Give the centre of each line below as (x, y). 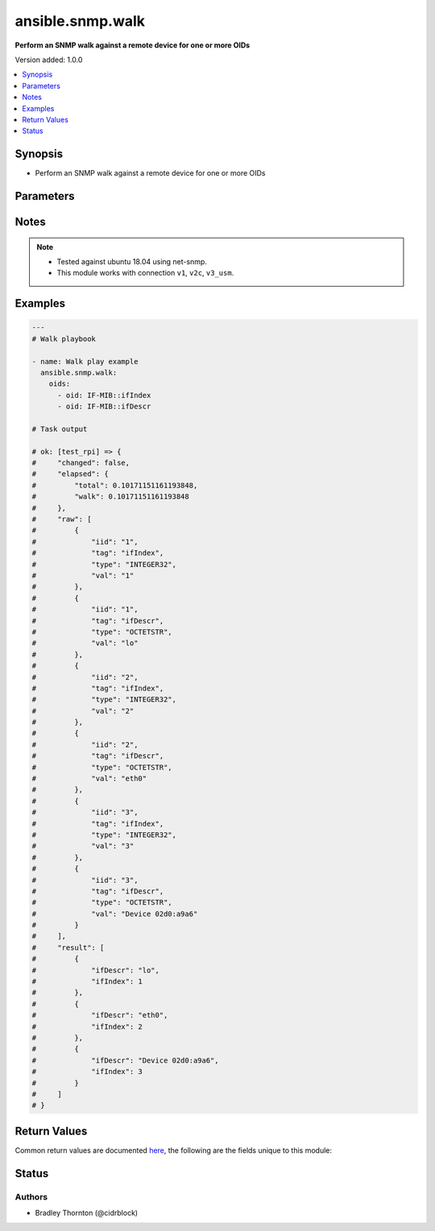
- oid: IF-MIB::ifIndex (104, 395)
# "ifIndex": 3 (87, 1072)
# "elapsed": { (70, 474)
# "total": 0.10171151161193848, (115, 485)
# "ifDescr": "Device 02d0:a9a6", (125, 1060)
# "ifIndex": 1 (87, 982)
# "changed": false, (81, 463)
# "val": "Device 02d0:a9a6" (115, 914)
